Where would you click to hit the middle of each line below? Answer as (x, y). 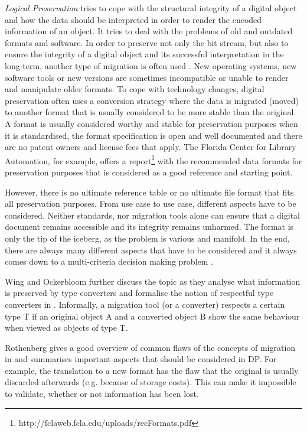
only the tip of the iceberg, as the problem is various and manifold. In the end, (147, 238)
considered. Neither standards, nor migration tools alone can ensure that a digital (152, 215)
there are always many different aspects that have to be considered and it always (151, 250)
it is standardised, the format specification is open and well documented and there (153, 135)
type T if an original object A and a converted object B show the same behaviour (152, 316)
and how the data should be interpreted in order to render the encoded (133, 19)
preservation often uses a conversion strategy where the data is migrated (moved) (152, 100)
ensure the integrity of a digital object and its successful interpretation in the (144, 54)
